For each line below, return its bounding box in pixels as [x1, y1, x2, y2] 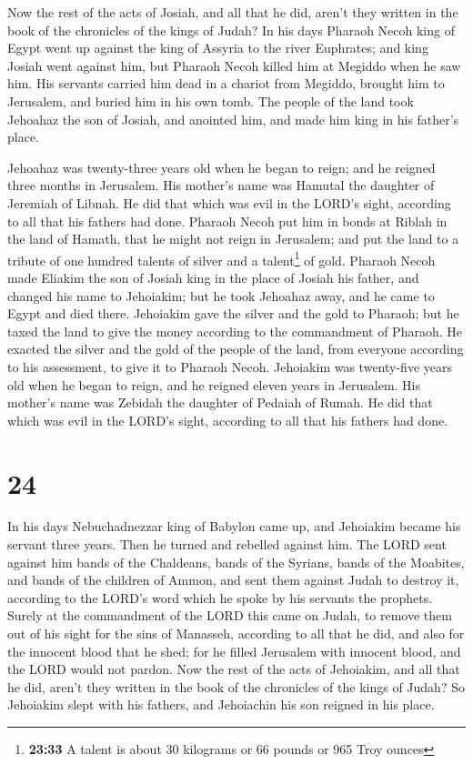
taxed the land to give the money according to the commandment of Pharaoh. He [7, 321, 462, 340]
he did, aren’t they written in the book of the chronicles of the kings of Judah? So [7, 677, 465, 696]
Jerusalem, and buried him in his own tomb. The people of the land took [7, 91, 414, 110]
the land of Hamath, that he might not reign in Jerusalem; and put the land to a [7, 229, 459, 248]
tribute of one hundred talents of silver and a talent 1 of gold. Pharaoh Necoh [7, 247, 436, 269]
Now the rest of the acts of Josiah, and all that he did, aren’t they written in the [7, 3, 458, 21]
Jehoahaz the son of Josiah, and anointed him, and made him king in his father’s [7, 109, 459, 128]
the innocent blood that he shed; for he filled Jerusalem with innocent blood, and [7, 641, 461, 660]
